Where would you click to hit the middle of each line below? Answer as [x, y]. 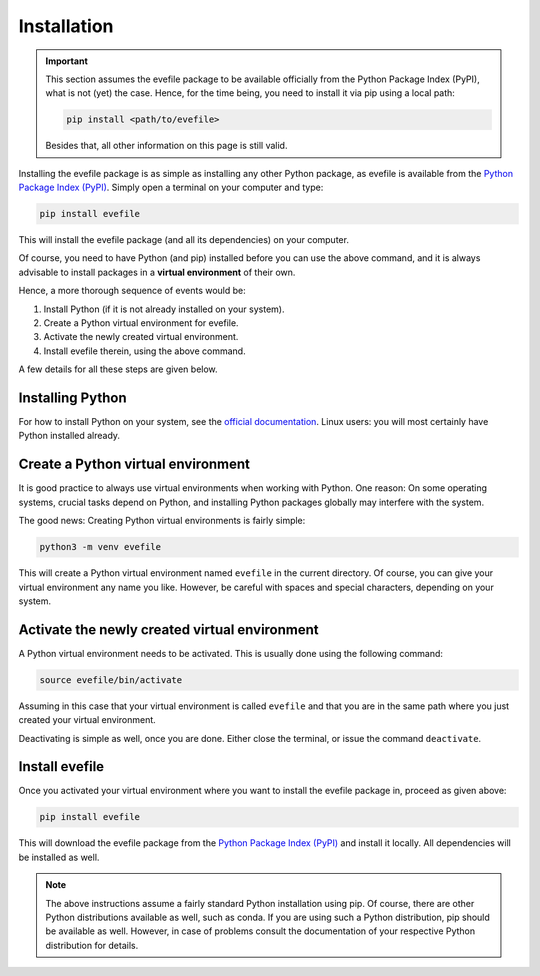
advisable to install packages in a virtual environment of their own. [157, 272]
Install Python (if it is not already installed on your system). [164, 309]
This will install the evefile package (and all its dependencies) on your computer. [184, 240]
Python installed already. [69, 436]
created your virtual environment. [87, 720]
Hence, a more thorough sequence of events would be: [132, 291]
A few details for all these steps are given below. [118, 369]
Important [67, 61]
